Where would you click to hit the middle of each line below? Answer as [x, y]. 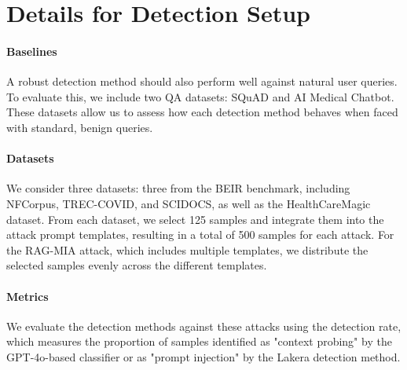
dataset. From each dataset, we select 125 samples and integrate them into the [195, 219]
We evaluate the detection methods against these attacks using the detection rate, [204, 326]
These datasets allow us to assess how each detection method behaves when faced [202, 112]
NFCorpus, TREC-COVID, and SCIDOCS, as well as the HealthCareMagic [189, 203]
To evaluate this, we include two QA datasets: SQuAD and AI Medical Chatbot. [200, 96]
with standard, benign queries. [80, 127]
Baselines [32, 51]
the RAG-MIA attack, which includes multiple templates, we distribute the [187, 249]
